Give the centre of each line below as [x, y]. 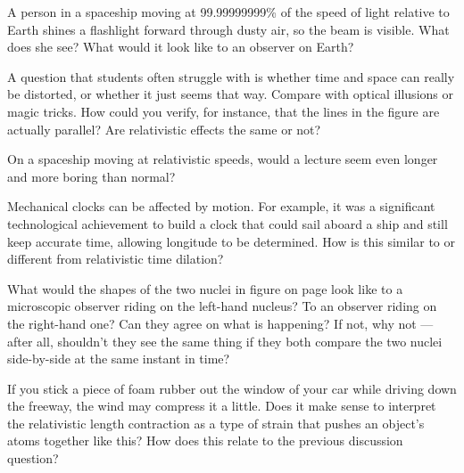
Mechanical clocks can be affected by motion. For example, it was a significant [221, 206]
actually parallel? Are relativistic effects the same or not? [164, 129]
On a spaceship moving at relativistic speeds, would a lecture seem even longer [223, 159]
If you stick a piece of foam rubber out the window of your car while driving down [232, 388]
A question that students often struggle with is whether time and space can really [231, 76]
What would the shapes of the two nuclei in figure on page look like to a [205, 288]
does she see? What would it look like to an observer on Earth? [181, 47]
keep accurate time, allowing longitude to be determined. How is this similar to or [232, 241]
